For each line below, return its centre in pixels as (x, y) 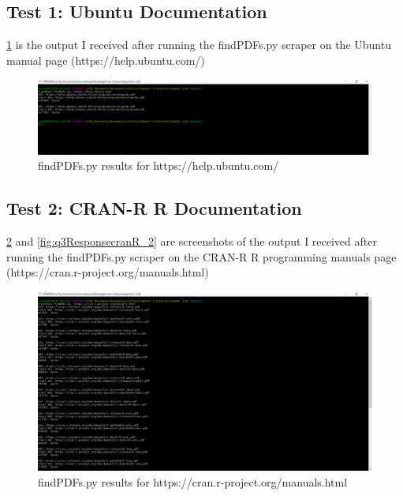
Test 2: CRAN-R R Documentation (154, 208)
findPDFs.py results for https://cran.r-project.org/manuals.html (193, 481)
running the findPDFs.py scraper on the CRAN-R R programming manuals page (201, 256)
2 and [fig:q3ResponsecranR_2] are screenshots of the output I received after (192, 241)
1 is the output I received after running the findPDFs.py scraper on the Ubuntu (199, 45)
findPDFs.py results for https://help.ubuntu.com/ (159, 165)
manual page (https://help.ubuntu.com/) (106, 60)
